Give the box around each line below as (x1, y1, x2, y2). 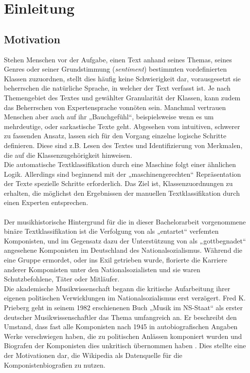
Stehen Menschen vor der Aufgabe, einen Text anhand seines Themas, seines (4, 54, 232, 64)
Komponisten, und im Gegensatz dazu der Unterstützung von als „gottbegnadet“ (4, 235, 246, 245)
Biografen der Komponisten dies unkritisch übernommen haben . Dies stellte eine (4, 340, 246, 351)
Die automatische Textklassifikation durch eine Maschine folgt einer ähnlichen (4, 159, 236, 169)
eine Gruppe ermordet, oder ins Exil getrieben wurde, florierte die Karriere (4, 255, 227, 265)
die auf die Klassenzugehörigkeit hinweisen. (4, 149, 132, 160)
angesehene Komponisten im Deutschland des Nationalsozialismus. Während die (4, 245, 242, 255)
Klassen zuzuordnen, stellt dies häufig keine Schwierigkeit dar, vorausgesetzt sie (4, 73, 241, 83)
